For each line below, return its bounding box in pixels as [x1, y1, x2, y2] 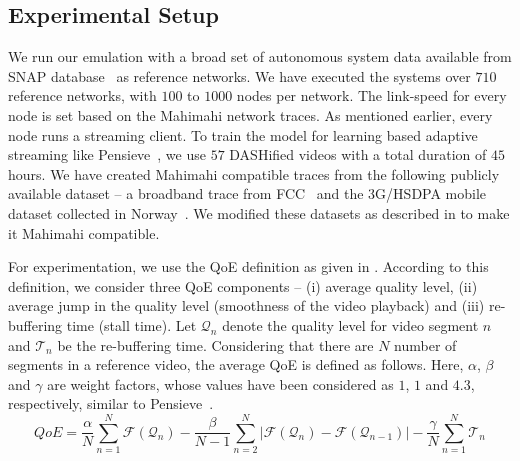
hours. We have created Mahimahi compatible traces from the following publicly [8, 163, 500, 184]
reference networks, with [8, 85, 157, 106]
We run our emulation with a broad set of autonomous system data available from [8, 46, 512, 67]
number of [394, 334, 457, 355]
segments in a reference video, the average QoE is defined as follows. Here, [8, 354, 464, 375]
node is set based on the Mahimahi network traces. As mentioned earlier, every [8, 104, 493, 125]
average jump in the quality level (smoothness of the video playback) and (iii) [8, 295, 485, 316]
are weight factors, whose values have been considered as [47, 373, 394, 394]
